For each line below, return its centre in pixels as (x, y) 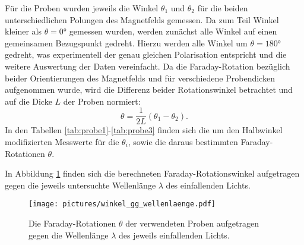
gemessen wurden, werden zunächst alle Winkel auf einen (173, 31)
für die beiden (223, 8)
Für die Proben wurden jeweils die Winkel (82, 8)
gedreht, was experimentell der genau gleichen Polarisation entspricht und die (146, 54)
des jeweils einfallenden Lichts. (174, 235)
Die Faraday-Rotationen (72, 223)
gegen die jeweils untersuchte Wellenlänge (80, 185)
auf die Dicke (28, 101)
